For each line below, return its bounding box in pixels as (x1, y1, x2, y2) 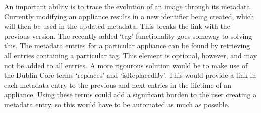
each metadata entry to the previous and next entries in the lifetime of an (4, 79, 232, 90)
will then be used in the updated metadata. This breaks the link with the (4, 21, 230, 31)
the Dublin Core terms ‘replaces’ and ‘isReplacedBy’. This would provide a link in (4, 70, 256, 80)
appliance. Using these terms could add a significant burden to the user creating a (4, 89, 257, 100)
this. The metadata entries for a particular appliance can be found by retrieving (4, 40, 250, 51)
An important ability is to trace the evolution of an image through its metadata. (4, 1, 252, 11)
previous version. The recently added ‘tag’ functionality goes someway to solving (4, 30, 252, 41)
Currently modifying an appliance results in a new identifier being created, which (4, 11, 254, 21)
